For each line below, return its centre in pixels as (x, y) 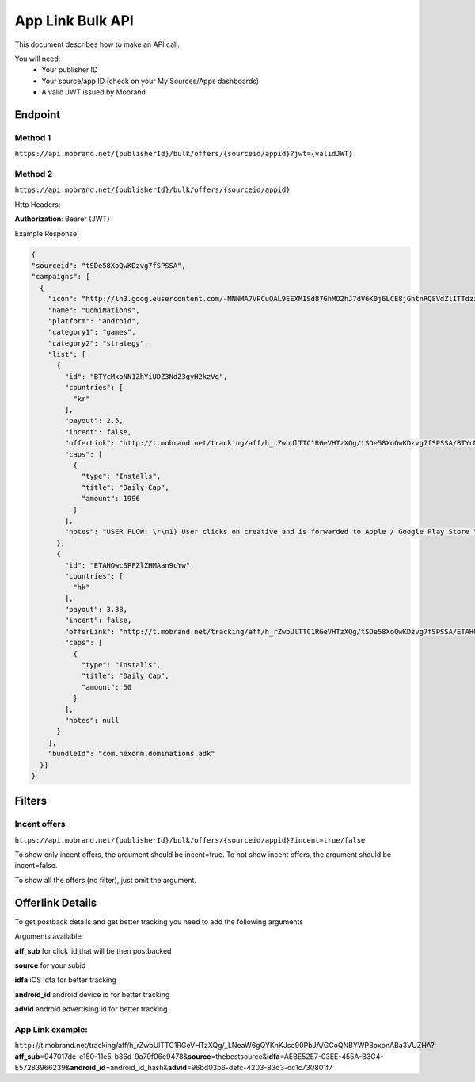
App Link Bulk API (74, 21)
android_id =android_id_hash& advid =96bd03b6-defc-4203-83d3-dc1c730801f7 (201, 1068)
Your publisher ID (70, 70)
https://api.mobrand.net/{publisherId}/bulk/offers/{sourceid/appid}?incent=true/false (190, 840)
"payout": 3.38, (96, 610)
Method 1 (33, 137)
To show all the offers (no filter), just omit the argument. (106, 880)
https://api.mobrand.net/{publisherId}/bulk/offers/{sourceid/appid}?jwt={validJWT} (184, 154)
